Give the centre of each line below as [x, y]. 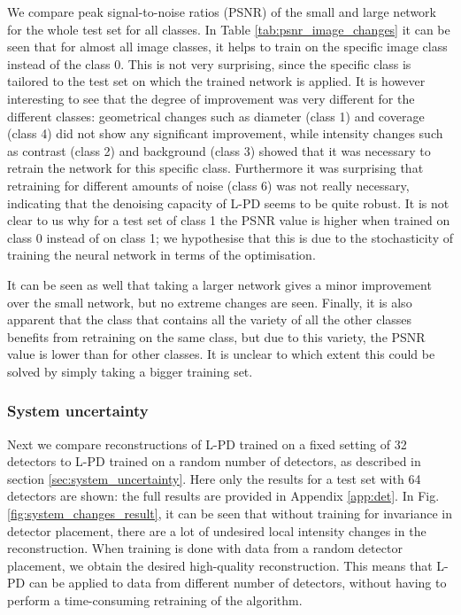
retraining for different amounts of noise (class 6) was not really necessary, [208, 185]
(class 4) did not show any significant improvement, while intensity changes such [225, 133]
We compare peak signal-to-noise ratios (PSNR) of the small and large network [222, 12]
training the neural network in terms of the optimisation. [161, 255]
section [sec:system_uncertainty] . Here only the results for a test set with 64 [214, 478]
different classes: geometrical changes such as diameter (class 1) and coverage [216, 116]
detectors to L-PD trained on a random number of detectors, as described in [214, 461]
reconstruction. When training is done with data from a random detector [205, 548]
